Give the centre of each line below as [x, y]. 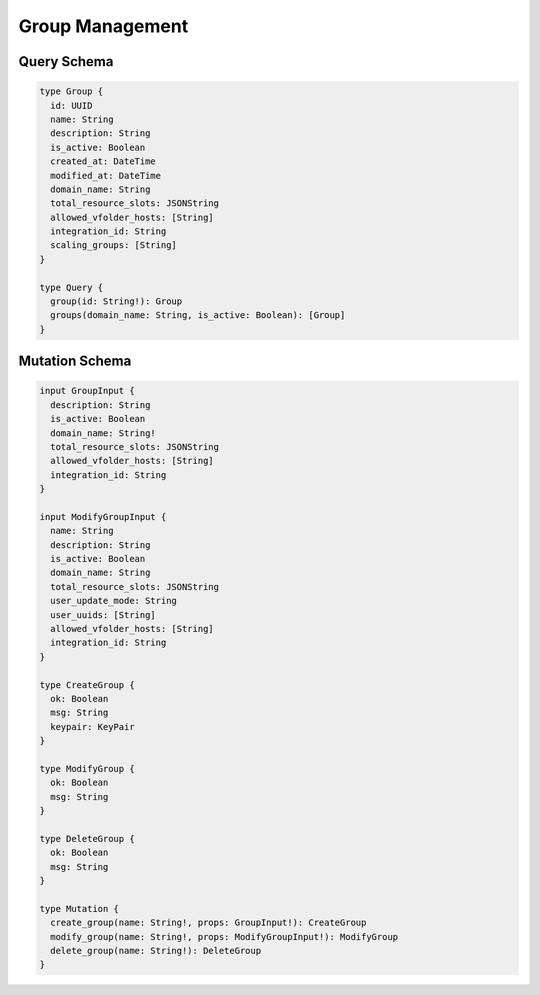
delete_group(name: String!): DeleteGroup [156, 951]
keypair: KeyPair [92, 726]
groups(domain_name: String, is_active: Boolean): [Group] [198, 315]
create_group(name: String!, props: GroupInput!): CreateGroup [208, 923]
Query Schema [66, 61]
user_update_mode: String [113, 601]
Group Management [103, 26]
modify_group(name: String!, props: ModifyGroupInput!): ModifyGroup [224, 936]
